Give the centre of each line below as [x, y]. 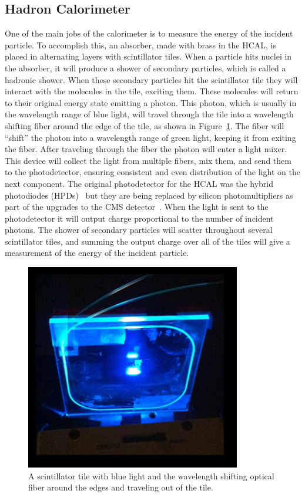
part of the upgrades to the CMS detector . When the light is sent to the [137, 207]
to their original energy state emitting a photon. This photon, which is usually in [151, 102]
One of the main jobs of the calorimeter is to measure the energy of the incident [149, 33]
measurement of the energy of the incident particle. [97, 253]
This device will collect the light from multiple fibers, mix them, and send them [148, 160]
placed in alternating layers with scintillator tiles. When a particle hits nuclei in [148, 56]
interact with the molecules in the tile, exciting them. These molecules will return [152, 91]
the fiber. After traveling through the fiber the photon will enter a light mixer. [146, 149]
